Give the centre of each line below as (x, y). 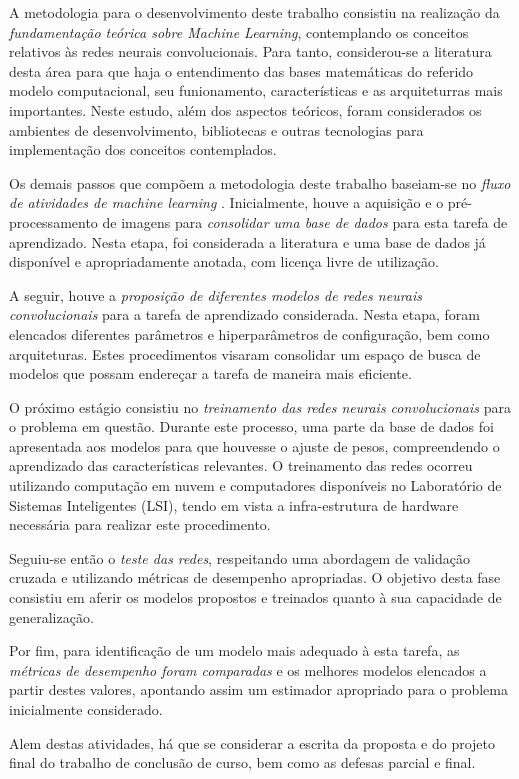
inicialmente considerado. (86, 709)
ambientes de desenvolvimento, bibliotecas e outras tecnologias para (216, 129)
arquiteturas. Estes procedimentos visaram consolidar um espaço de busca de (245, 353)
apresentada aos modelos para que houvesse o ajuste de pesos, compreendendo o (254, 445)
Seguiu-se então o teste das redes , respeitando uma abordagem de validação (239, 557)
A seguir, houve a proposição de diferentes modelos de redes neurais (216, 294)
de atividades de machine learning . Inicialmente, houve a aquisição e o (226, 202)
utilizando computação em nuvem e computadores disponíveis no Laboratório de (255, 485)
